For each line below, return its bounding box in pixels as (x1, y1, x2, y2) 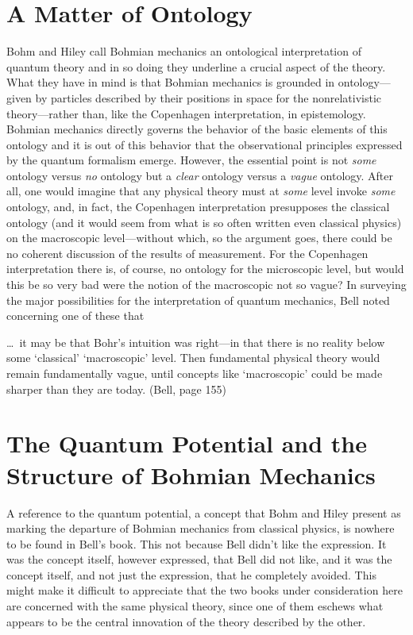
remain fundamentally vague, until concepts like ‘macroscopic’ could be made (6, 365, 383, 381)
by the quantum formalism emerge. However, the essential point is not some (6, 152, 376, 168)
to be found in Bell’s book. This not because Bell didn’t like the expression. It (6, 535, 387, 552)
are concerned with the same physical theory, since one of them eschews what (6, 598, 384, 614)
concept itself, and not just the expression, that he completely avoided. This (6, 566, 376, 583)
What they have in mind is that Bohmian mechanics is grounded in (6, 74, 335, 90)
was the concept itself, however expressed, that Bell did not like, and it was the (6, 551, 392, 568)
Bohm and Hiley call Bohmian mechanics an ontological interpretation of (6, 43, 361, 60)
